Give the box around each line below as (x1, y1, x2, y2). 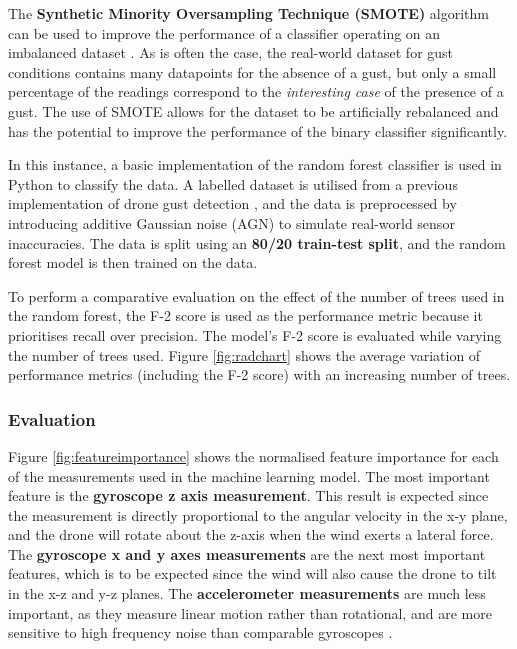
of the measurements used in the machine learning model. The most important (8, 465, 490, 486)
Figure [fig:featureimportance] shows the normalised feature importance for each (8, 445, 499, 466)
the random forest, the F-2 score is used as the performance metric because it (8, 305, 483, 326)
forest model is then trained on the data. (8, 252, 258, 273)
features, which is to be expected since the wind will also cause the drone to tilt (8, 563, 497, 584)
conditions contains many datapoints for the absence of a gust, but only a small (8, 61, 497, 82)
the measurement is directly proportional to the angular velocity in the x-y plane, (8, 504, 508, 525)
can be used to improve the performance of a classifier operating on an (8, 22, 441, 43)
